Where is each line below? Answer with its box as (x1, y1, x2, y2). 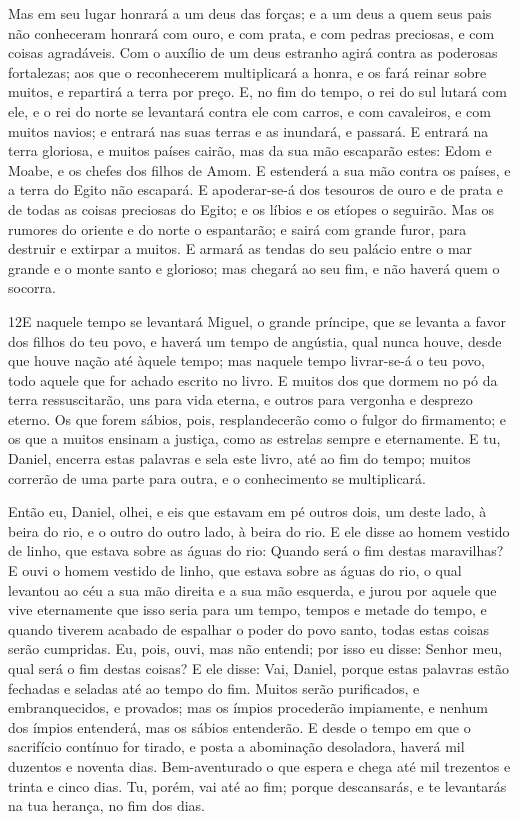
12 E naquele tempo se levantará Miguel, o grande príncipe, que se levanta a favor (8, 310, 506, 331)
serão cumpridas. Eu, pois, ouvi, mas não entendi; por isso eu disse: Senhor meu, (8, 638, 503, 659)
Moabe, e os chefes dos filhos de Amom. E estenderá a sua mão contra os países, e (8, 159, 511, 180)
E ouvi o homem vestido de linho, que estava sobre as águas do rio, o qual (8, 560, 462, 581)
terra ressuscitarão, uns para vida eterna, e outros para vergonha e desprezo (8, 389, 473, 410)
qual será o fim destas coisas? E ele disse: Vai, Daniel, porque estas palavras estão (8, 658, 510, 678)
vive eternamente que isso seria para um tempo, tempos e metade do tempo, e (8, 599, 487, 620)
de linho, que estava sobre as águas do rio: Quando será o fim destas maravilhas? (8, 540, 504, 561)
